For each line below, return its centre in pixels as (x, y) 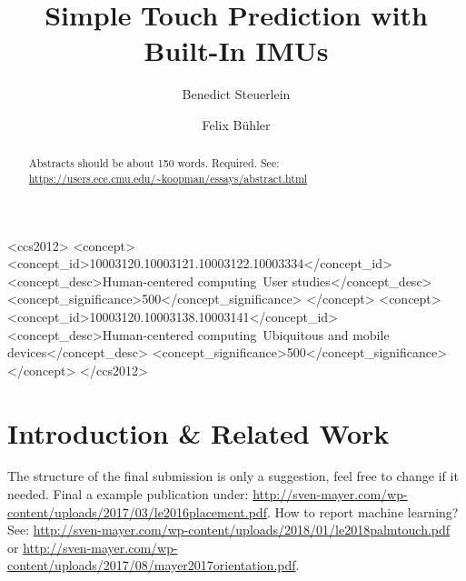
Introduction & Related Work (198, 432)
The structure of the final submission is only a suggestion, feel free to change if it (233, 476)
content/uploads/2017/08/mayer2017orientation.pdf (152, 565)
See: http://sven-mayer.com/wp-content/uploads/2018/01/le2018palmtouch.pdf (229, 530)
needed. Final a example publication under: (128, 494)
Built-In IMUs (236, 50)
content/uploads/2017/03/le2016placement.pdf (137, 511)
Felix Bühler (236, 124)
